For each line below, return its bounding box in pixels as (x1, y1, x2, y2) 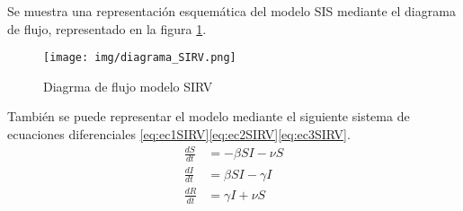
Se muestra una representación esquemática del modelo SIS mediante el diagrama (7, 2, 456, 20)
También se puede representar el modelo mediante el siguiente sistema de (7, 107, 410, 126)
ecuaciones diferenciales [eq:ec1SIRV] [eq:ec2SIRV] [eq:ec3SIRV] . (7, 125, 351, 144)
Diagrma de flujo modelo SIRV (43, 76, 213, 95)
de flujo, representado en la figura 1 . (7, 19, 207, 38)
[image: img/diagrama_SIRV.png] (43, 51, 236, 65)
